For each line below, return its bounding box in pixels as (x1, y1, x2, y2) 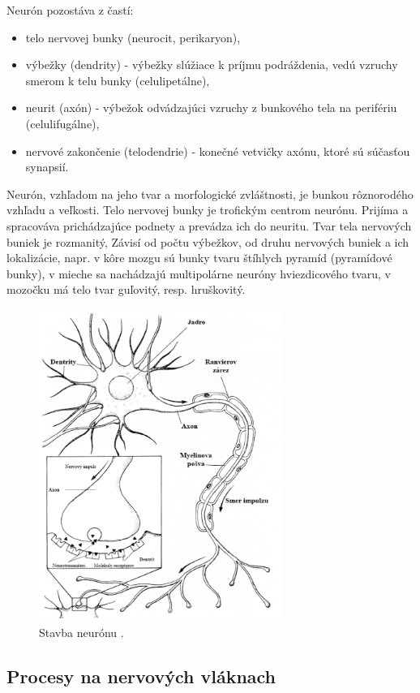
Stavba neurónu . (39, 624, 124, 641)
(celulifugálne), (25, 114, 100, 131)
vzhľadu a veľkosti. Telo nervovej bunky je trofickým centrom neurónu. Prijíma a (6, 201, 409, 218)
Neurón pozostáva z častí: (6, 2, 134, 18)
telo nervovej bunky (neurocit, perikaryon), (25, 28, 241, 45)
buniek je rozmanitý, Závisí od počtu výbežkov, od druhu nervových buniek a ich (6, 233, 409, 250)
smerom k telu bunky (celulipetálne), (25, 71, 210, 88)
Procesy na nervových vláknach (6, 664, 276, 689)
